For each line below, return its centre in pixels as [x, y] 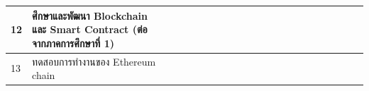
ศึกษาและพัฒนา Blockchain [90, 15]
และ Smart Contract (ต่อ [90, 29]
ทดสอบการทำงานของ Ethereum [94, 61]
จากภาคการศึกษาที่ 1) [73, 43]
